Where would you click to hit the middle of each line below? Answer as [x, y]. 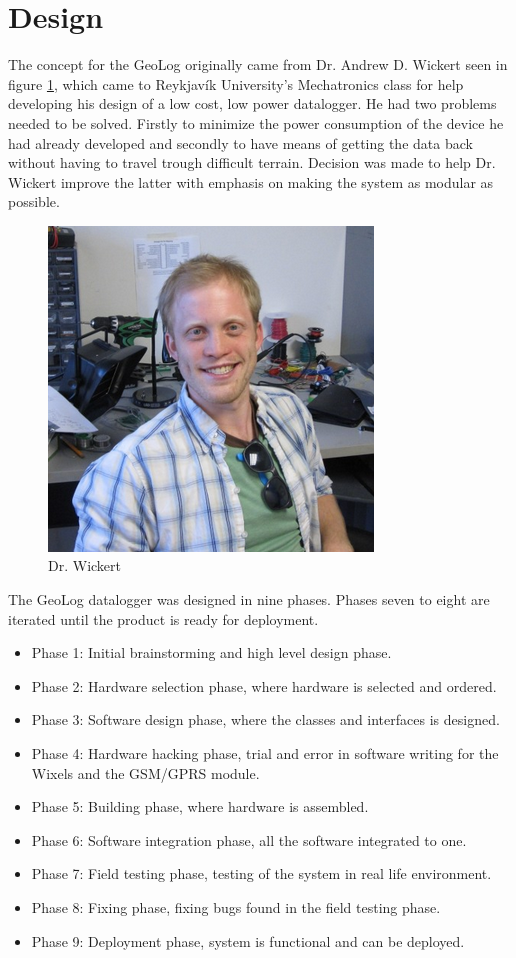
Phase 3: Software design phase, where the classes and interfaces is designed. [265, 719]
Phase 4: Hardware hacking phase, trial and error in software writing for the [265, 753]
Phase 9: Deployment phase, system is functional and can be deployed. [248, 940]
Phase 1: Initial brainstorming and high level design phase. [211, 652]
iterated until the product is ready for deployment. [163, 618]
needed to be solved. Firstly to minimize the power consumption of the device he [256, 122]
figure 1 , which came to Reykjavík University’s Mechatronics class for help [236, 83]
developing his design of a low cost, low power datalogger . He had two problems [252, 103]
